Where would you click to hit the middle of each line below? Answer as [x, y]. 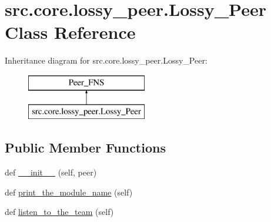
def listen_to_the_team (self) [59, 212]
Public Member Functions [85, 148]
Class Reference [70, 32]
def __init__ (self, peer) [51, 172]
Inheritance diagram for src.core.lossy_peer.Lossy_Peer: [106, 60]
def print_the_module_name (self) [69, 192]
